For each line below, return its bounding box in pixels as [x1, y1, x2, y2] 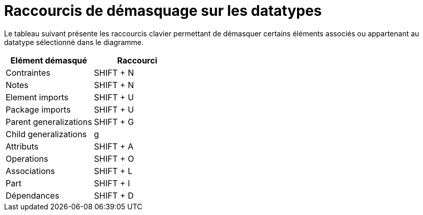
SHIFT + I [94, 178, 130, 188]
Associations [6, 165, 55, 176]
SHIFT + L [94, 165, 133, 176]
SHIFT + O [94, 153, 134, 164]
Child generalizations [6, 128, 87, 139]
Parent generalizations [6, 116, 92, 127]
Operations [6, 153, 48, 164]
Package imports [6, 104, 71, 115]
